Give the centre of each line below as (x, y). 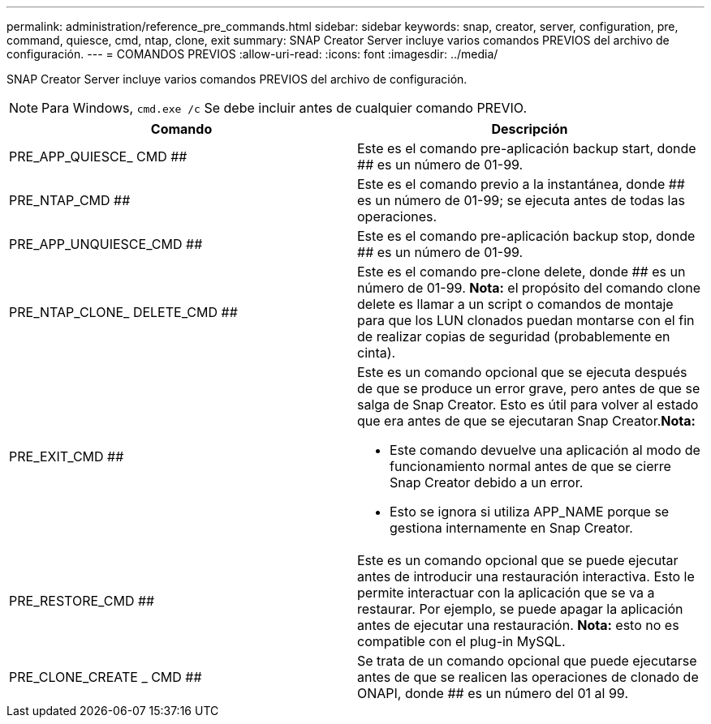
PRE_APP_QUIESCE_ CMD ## (98, 156)
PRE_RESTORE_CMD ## (82, 601)
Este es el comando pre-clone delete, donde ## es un (521, 272)
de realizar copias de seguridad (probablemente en (514, 336)
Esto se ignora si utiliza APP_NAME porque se (530, 512)
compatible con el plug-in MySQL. (461, 641)
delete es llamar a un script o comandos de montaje (515, 304)
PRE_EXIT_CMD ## (67, 456)
